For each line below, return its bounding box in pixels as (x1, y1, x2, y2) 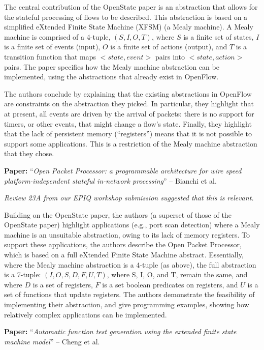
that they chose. (4, 148, 54, 159)
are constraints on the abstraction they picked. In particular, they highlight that (4, 98, 254, 109)
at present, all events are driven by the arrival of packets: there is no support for (4, 108, 254, 119)
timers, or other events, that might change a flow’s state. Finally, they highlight (4, 118, 252, 129)
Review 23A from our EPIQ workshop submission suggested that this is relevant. (4, 192, 254, 203)
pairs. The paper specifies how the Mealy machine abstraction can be (4, 61, 219, 72)
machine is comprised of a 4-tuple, (4, 31, 111, 42)
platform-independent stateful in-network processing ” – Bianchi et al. (4, 175, 217, 186)
